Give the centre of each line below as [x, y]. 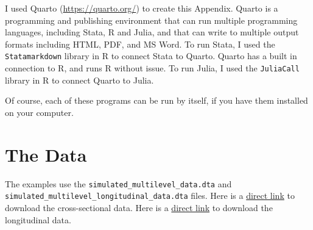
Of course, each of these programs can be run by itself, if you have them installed [156, 100]
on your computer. [39, 112]
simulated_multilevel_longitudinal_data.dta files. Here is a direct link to [150, 196]
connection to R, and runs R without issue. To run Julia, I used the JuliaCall [152, 68]
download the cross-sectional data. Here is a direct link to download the [139, 207]
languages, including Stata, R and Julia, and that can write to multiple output [152, 32]
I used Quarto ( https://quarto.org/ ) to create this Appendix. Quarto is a [142, 8]
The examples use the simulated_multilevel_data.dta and [118, 183]
